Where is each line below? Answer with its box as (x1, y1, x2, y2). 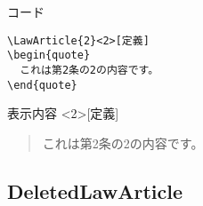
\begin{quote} (7, 49, 91, 62)
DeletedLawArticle (7, 177, 183, 204)
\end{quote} (7, 78, 77, 91)
